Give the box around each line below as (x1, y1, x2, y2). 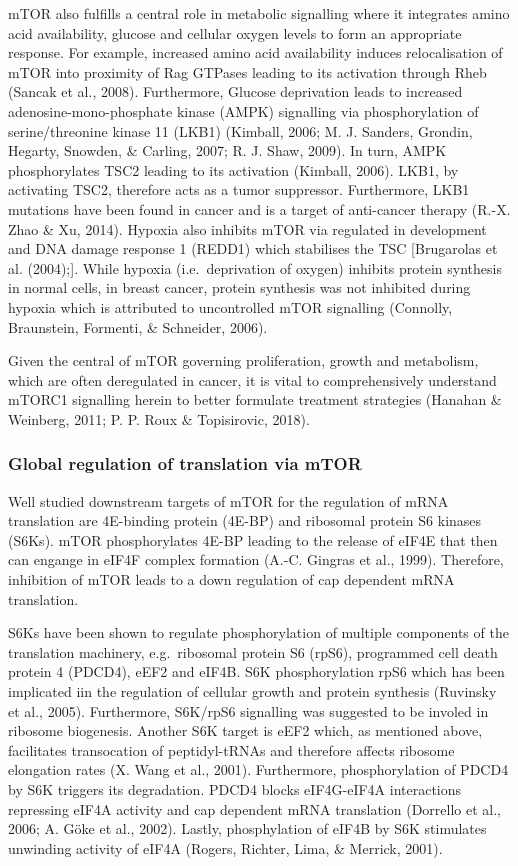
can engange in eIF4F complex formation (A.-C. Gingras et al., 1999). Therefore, (8, 549, 504, 570)
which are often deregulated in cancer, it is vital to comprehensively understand (8, 369, 497, 390)
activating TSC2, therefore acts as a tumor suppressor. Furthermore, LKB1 (8, 179, 470, 200)
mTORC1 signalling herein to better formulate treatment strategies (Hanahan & (8, 389, 502, 410)
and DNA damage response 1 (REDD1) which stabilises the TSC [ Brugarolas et (8, 238, 498, 259)
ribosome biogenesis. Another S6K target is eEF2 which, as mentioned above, (8, 720, 483, 741)
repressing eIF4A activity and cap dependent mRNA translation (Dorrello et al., (8, 798, 501, 819)
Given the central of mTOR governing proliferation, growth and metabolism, (8, 350, 479, 371)
